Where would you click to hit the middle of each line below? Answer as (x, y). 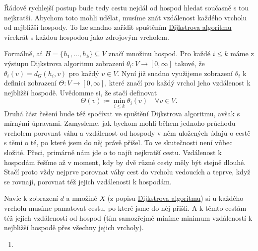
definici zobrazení (30, 83)
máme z (242, 53)
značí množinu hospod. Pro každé (160, 53)
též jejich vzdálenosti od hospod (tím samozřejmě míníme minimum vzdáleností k (128, 217)
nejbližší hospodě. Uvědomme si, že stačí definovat (81, 92)
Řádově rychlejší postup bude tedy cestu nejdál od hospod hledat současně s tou (127, 7)
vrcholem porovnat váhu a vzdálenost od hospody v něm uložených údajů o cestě (127, 132)
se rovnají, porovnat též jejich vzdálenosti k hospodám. (88, 181)
